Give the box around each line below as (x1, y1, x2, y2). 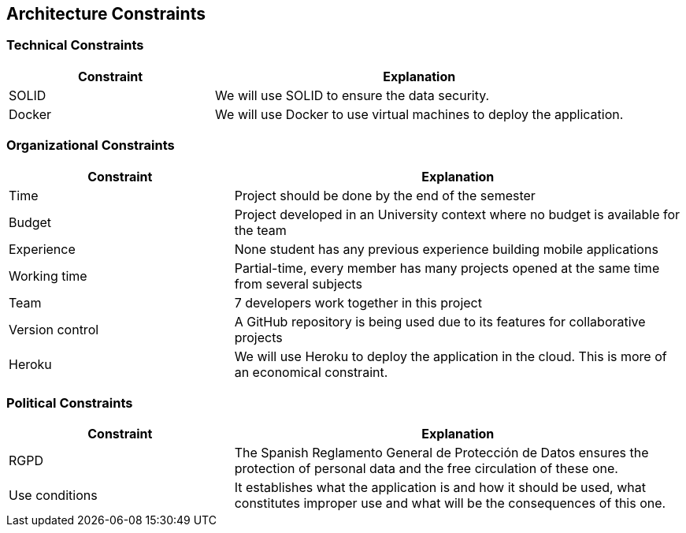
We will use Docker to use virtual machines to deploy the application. (215, 106, 624, 122)
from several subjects (234, 275, 362, 292)
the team (234, 222, 287, 238)
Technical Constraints (6, 37, 144, 54)
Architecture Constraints (6, 4, 206, 24)
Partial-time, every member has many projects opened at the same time (234, 259, 660, 276)
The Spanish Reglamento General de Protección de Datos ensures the (234, 445, 649, 461)
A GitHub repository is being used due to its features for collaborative (234, 313, 646, 330)
